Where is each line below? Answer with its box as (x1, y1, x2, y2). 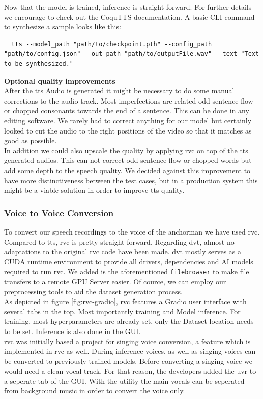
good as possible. (4, 135, 57, 146)
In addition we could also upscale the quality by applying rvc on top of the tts (4, 145, 248, 155)
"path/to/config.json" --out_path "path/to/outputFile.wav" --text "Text (4, 50, 259, 58)
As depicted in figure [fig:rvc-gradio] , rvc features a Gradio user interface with (4, 296, 247, 307)
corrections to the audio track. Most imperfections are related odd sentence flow (4, 95, 253, 106)
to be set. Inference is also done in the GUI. (4, 325, 141, 336)
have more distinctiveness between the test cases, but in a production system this (4, 175, 258, 185)
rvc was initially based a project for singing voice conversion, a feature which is (4, 336, 251, 346)
